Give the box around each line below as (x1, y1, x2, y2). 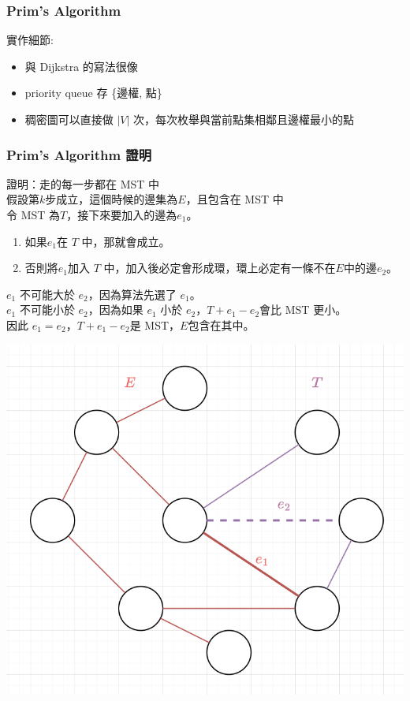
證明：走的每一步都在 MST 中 (6, 175, 160, 192)
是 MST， (129, 316, 181, 333)
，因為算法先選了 (88, 285, 177, 302)
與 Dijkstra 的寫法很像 (24, 58, 138, 74)
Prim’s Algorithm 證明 (6, 144, 152, 164)
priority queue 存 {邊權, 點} (24, 84, 162, 101)
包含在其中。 (188, 316, 255, 333)
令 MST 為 (6, 207, 61, 222)
